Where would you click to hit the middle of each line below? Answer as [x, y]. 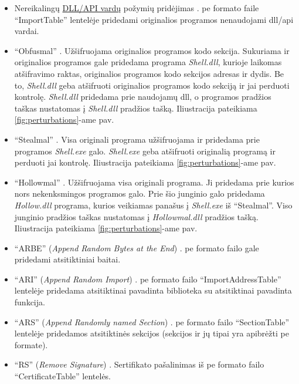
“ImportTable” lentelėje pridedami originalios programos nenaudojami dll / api [154, 19]
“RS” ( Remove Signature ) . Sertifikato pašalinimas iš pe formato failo [139, 364]
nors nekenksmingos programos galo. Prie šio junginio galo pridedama [140, 193]
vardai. [27, 31]
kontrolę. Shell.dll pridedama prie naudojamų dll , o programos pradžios [143, 97]
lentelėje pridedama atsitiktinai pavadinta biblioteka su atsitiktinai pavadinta [153, 290]
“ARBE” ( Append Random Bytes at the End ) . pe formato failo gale [137, 247]
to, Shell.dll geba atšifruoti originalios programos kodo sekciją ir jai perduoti [152, 85]
